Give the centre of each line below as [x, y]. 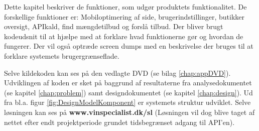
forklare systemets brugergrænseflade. [62, 55]
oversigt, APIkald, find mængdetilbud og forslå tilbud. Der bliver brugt [114, 26]
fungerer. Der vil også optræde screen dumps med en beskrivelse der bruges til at [129, 46]
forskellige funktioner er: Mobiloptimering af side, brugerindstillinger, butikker [124, 16]
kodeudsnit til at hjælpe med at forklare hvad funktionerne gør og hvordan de [124, 36]
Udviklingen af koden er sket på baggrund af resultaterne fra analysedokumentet [128, 83]
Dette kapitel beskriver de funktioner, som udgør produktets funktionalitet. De [125, 7]
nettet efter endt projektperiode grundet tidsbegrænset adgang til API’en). [119, 122]
